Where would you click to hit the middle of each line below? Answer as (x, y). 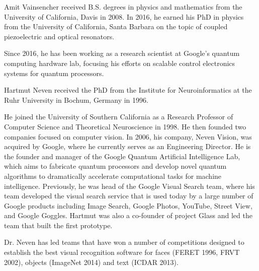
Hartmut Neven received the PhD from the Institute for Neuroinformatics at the (128, 90)
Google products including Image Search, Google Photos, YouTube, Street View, (128, 205)
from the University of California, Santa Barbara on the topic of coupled (116, 26)
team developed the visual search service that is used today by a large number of (129, 196)
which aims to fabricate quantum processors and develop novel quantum (115, 166)
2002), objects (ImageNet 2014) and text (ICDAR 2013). (91, 262)
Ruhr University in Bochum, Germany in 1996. (76, 99)
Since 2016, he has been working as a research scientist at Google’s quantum (122, 53)
